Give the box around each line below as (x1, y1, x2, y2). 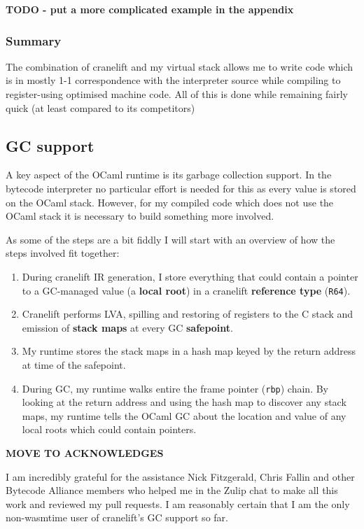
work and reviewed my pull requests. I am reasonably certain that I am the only (6, 496, 350, 511)
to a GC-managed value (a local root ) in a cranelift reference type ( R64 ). (22, 283, 351, 297)
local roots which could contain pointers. (22, 422, 197, 437)
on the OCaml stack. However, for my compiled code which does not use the (6, 195, 334, 209)
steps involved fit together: (6, 246, 120, 260)
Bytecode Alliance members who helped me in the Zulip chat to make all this (6, 483, 338, 498)
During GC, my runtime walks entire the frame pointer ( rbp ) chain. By (22, 381, 328, 395)
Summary (6, 31, 62, 49)
